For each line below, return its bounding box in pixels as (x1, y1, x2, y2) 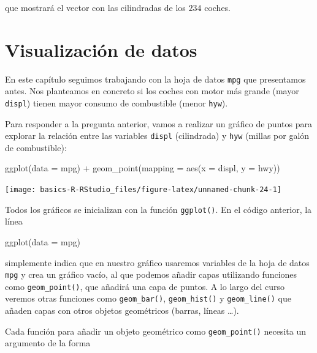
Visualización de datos (5, 37, 197, 62)
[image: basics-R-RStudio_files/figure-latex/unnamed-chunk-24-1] (5, 185, 282, 195)
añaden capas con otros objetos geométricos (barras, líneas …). (5, 304, 239, 317)
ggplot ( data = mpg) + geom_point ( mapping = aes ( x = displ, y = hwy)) (5, 162, 280, 174)
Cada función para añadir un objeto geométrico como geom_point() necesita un (5, 324, 306, 337)
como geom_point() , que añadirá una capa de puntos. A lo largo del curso (5, 280, 285, 292)
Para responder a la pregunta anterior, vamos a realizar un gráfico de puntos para (5, 117, 312, 130)
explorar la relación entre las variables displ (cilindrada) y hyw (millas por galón (5, 129, 310, 142)
